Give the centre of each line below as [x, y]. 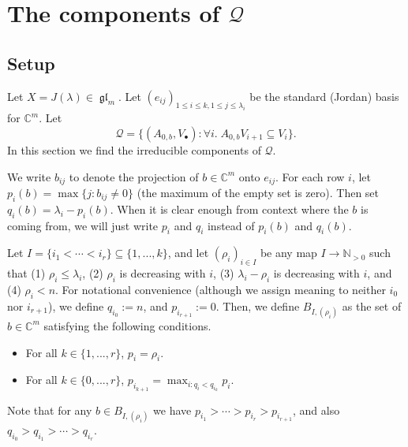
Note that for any [50, 410]
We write [29, 176]
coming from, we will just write [83, 225]
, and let [188, 253]
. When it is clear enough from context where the [229, 209]
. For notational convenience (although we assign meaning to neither [221, 289]
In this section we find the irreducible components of [134, 149]
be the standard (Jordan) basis [324, 96]
